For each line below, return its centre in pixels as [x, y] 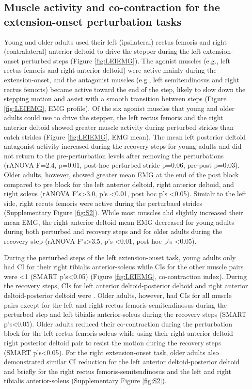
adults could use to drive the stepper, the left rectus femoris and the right [114, 117]
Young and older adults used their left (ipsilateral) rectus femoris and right [115, 41]
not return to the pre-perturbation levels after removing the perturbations [114, 155]
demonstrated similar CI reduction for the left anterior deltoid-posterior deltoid [122, 362]
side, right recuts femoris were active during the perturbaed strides [103, 203]
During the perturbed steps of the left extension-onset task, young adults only [120, 257]
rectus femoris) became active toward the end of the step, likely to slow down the [125, 89]
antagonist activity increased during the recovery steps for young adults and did [123, 146]
